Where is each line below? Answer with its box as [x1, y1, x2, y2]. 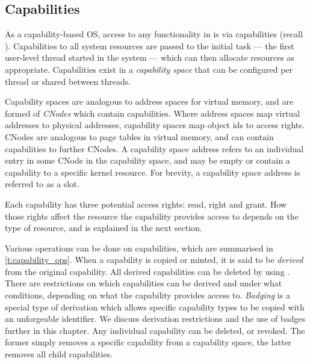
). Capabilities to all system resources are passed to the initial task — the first [5, 39, 294, 52]
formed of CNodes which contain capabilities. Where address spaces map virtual [5, 106, 300, 119]
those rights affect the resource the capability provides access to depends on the [5, 209, 299, 222]
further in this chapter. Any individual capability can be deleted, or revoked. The [5, 324, 305, 336]
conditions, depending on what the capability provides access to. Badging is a [5, 289, 290, 301]
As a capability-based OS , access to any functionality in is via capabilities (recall [5, 28, 303, 40]
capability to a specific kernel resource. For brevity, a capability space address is [5, 165, 300, 178]
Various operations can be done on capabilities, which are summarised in [5, 241, 273, 254]
